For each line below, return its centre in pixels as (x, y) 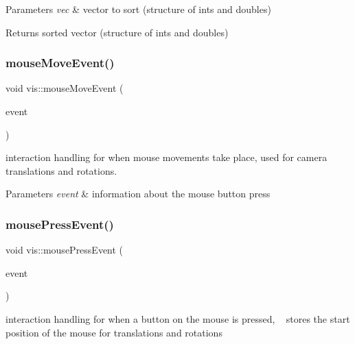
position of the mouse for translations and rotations (114, 332)
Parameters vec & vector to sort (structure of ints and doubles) (138, 9)
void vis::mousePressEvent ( (65, 250)
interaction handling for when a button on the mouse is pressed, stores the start (178, 318)
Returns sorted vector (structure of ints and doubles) (117, 32)
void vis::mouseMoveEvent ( (65, 88)
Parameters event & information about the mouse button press (138, 194)
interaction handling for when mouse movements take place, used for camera (167, 157)
